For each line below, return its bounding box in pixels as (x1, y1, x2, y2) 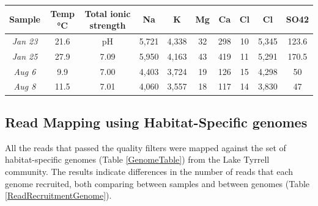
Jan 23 (12, 34, 38, 47)
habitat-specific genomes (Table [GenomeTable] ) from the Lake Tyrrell (5, 153, 270, 166)
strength (89, 19, 126, 32)
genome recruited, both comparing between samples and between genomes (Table (5, 177, 310, 190)
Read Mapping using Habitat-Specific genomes (5, 112, 308, 131)
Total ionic (84, 7, 131, 20)
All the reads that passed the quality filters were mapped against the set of (5, 141, 286, 154)
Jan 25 (12, 49, 38, 62)
